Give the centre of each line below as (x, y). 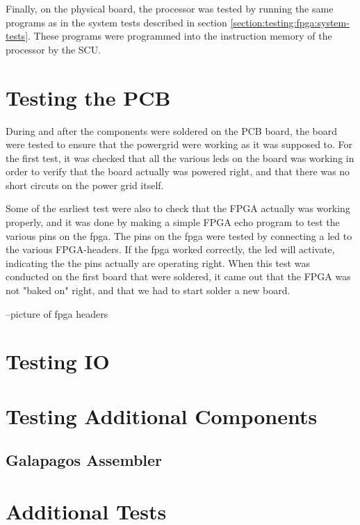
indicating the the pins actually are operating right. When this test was (158, 262)
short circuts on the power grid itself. (85, 185)
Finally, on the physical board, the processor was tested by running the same (170, 8)
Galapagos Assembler (84, 460)
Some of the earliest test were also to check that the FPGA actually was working (178, 208)
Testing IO (58, 361)
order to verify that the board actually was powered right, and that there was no (178, 171)
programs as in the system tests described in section (116, 22)
